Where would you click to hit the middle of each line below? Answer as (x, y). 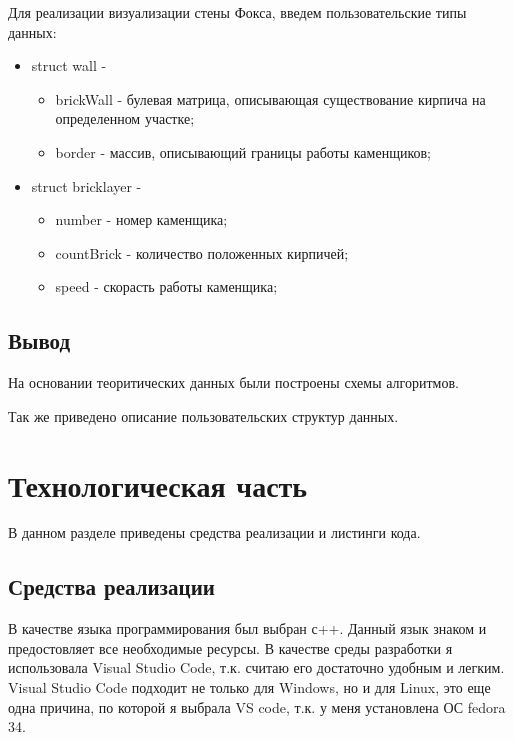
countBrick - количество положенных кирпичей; (202, 252)
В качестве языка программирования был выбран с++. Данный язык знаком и (247, 628)
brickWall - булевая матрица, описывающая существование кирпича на (270, 98)
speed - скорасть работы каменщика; (166, 286)
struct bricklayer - (86, 185)
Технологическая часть (158, 484)
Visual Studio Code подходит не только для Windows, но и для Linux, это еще (249, 687)
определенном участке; (125, 118)
